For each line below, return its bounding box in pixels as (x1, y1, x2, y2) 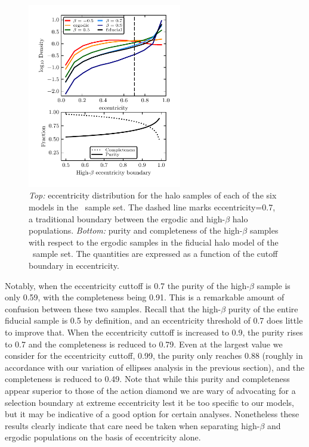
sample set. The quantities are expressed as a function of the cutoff (32, 247, 278, 260)
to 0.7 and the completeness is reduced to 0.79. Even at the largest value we (5, 337, 283, 350)
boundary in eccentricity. (29, 259, 119, 272)
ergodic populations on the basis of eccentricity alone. (5, 431, 201, 443)
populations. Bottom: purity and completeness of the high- (29, 224, 243, 237)
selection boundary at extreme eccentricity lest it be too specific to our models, (5, 396, 294, 408)
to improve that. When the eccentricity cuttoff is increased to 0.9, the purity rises (5, 326, 303, 338)
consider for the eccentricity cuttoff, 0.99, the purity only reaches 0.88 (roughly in (5, 349, 303, 362)
